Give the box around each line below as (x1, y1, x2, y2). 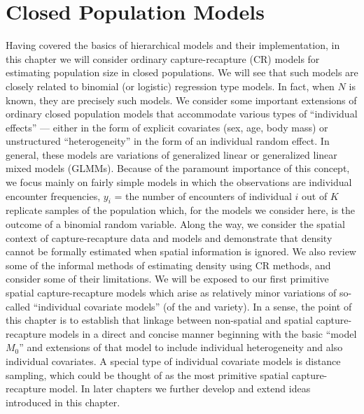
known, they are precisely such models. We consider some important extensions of (6, 92, 357, 107)
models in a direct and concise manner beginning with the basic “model (49, 326, 357, 341)
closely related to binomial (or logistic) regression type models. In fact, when (6, 78, 335, 93)
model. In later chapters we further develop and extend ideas (49, 381, 311, 396)
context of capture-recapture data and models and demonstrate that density (6, 230, 332, 245)
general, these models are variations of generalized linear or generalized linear (6, 147, 337, 162)
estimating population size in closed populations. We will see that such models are (6, 65, 358, 80)
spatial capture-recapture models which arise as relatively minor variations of (6, 285, 337, 300)
